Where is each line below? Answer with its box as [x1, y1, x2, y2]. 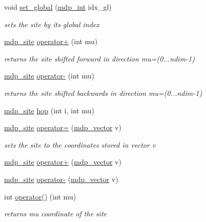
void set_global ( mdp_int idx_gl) [4, 2, 112, 12]
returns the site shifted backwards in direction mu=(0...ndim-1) [4, 87, 202, 98]
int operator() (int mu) [4, 191, 76, 201]
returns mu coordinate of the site [4, 208, 107, 219]
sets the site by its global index [4, 18, 99, 29]
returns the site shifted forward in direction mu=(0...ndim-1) [4, 53, 195, 64]
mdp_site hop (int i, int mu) [4, 105, 94, 115]
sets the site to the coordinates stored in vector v [4, 139, 156, 150]
